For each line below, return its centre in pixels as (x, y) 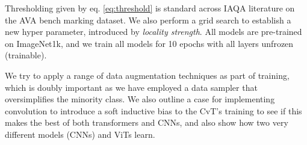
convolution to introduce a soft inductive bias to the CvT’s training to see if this (153, 110)
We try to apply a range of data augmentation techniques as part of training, (147, 75)
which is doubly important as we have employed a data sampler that (131, 87)
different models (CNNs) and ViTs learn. (80, 134)
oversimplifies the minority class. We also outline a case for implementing (140, 99)
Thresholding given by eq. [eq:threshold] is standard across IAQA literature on (150, 8)
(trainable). (26, 55)
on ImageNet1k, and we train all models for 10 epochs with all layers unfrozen (149, 43)
